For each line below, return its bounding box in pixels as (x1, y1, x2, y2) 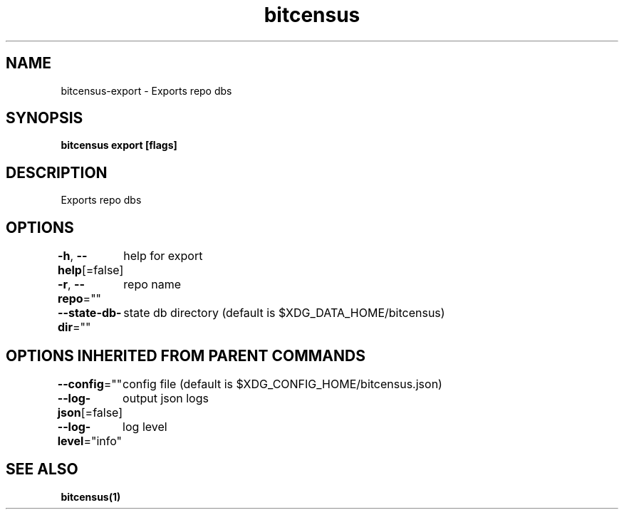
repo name (123, 277, 182, 292)
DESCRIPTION (6, 163, 108, 182)
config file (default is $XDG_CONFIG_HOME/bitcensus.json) (123, 376, 442, 391)
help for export (123, 249, 203, 264)
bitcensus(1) (61, 490, 121, 503)
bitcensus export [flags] (61, 139, 177, 152)
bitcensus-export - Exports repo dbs (61, 84, 232, 97)
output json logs (123, 390, 209, 405)
